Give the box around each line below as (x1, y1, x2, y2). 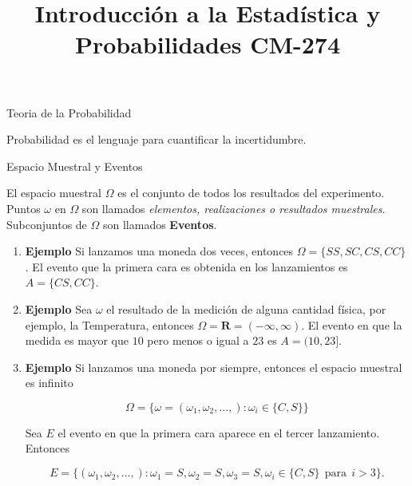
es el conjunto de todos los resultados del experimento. (117, 184, 385, 201)
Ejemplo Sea (25, 300, 93, 317)
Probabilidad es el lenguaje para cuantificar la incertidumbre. (6, 131, 307, 148)
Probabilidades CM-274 (74, 28, 341, 61)
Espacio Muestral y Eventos (6, 157, 143, 174)
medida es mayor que (25, 332, 129, 349)
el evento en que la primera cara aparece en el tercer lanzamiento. (57, 424, 380, 441)
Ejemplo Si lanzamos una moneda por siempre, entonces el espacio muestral (25, 358, 402, 375)
